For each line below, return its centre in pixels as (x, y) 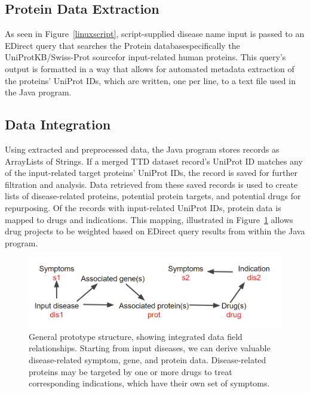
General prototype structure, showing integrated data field (136, 336)
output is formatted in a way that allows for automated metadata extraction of (150, 68)
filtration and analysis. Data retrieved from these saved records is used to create (151, 184)
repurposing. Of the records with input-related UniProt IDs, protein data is (143, 207)
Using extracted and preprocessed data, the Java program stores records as (142, 149)
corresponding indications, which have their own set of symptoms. (149, 383)
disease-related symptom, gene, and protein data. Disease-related (148, 360)
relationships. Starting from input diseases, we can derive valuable (150, 348)
